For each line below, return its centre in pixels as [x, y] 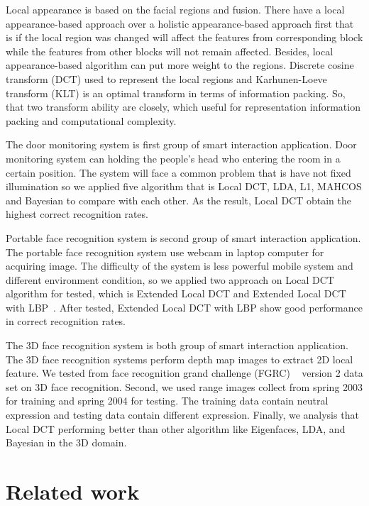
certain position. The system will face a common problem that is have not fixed [178, 172]
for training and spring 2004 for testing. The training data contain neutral [167, 401]
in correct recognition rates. [66, 321]
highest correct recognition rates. [77, 214]
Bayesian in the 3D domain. [66, 442]
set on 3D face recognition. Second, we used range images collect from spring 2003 [184, 386]
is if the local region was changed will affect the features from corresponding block [184, 37]
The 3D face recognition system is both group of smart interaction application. [177, 345]
